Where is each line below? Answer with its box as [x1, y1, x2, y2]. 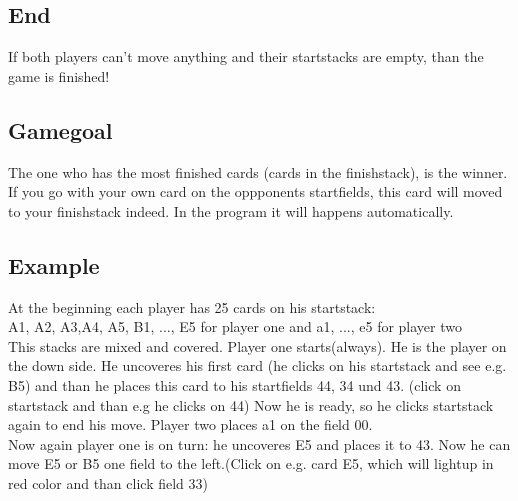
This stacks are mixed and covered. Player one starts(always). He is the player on [8, 335, 507, 356]
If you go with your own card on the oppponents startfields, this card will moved [8, 181, 503, 202]
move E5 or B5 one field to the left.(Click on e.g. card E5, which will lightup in [8, 453, 494, 474]
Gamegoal [8, 114, 113, 145]
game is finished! [8, 65, 110, 86]
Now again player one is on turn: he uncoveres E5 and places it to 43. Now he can [8, 433, 511, 454]
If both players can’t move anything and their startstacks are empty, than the [8, 46, 484, 67]
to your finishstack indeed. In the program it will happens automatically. [8, 200, 454, 221]
